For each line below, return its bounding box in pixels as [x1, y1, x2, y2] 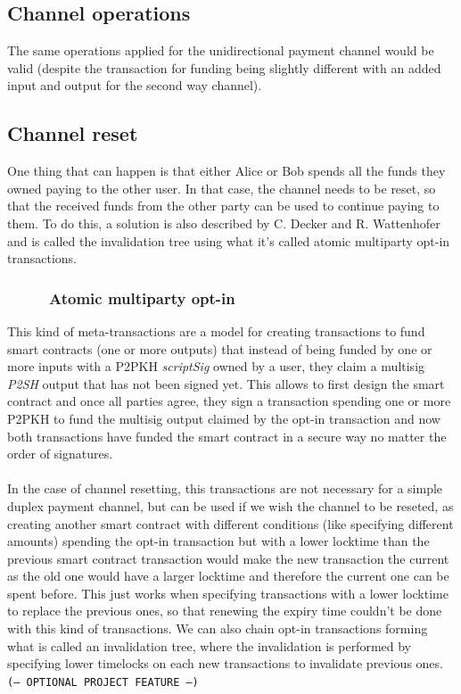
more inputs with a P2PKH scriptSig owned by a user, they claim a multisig [7, 357, 425, 376]
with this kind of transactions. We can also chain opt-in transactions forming [7, 619, 428, 638]
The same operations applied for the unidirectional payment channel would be [7, 41, 434, 60]
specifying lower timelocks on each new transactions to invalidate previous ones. [7, 654, 443, 673]
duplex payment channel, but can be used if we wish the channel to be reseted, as [7, 496, 454, 515]
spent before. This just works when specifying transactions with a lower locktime [7, 583, 449, 602]
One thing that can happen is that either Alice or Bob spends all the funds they [7, 161, 446, 180]
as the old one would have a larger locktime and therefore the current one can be [7, 566, 449, 585]
